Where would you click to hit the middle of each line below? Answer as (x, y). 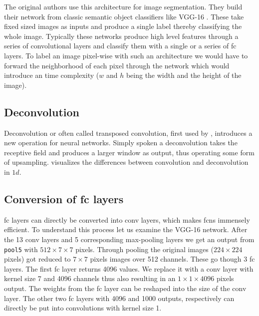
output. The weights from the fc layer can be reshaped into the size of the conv (125, 288)
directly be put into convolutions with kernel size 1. (83, 308)
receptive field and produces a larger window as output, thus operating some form (129, 152)
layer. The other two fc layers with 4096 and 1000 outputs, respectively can (119, 298)
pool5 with (21, 249)
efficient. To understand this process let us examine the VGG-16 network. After (126, 229)
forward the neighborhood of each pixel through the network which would (117, 65)
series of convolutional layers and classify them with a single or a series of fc (120, 46)
